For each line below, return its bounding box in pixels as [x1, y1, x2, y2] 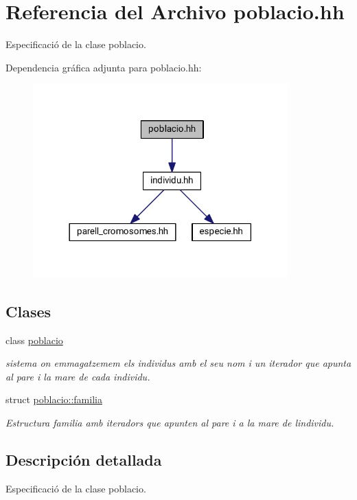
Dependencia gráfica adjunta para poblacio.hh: [5, 60, 202, 74]
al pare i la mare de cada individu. [5, 369, 150, 383]
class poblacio [5, 332, 63, 347]
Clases [5, 300, 51, 321]
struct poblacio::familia [5, 392, 102, 407]
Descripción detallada [5, 448, 162, 470]
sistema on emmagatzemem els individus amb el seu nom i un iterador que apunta [5, 356, 352, 370]
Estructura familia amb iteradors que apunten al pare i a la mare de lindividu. [5, 415, 334, 429]
